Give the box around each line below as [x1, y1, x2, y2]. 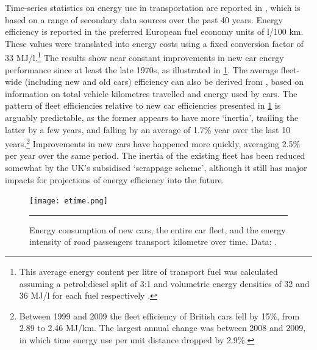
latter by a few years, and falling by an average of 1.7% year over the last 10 [5, 123, 291, 136]
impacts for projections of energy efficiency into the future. [5, 173, 224, 186]
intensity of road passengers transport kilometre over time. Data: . [29, 235, 277, 248]
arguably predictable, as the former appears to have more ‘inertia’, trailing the [5, 111, 299, 123]
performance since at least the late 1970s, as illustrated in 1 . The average [5, 63, 279, 76]
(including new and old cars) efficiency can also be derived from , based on [24, 75, 304, 88]
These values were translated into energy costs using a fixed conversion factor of [5, 37, 304, 49]
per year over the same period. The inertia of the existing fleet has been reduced [5, 149, 305, 162]
